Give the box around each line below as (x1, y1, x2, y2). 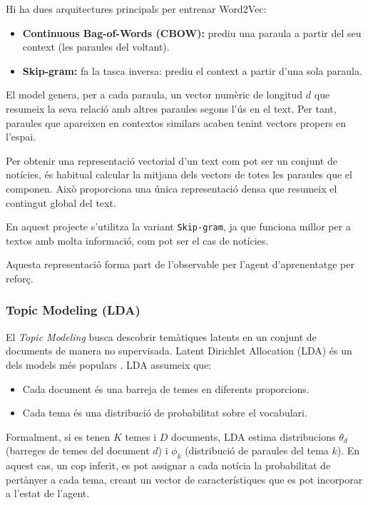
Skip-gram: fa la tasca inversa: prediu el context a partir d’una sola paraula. (22, 63, 362, 78)
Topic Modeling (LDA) (6, 301, 140, 319)
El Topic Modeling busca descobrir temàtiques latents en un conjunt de (6, 329, 317, 344)
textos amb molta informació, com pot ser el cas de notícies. (6, 233, 269, 248)
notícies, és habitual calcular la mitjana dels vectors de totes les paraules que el (6, 167, 352, 182)
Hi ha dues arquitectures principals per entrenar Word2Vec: (6, 1, 267, 16)
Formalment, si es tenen (6, 429, 111, 444)
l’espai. (6, 129, 36, 144)
